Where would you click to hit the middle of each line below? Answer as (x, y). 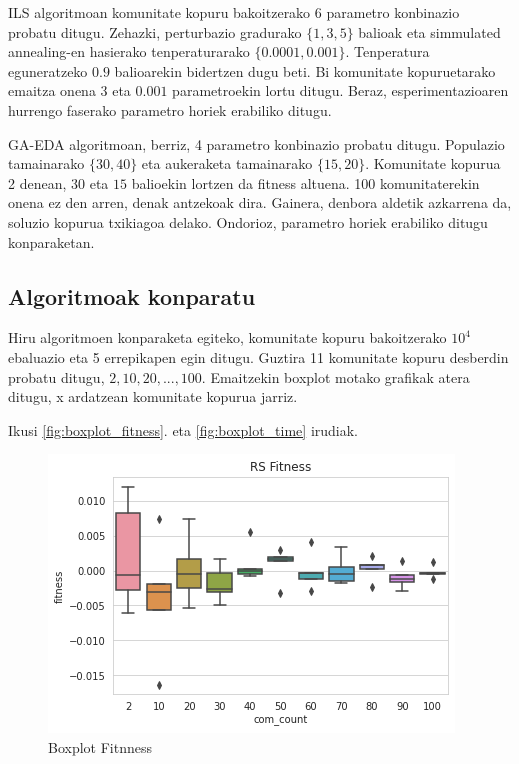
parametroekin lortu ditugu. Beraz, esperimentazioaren (340, 90)
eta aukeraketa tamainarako (227, 163)
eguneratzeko (48, 70)
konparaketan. (51, 241)
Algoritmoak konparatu (132, 295)
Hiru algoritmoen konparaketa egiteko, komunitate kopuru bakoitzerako (227, 337)
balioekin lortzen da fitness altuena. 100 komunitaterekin (305, 182)
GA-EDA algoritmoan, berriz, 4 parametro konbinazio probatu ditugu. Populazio (256, 143)
